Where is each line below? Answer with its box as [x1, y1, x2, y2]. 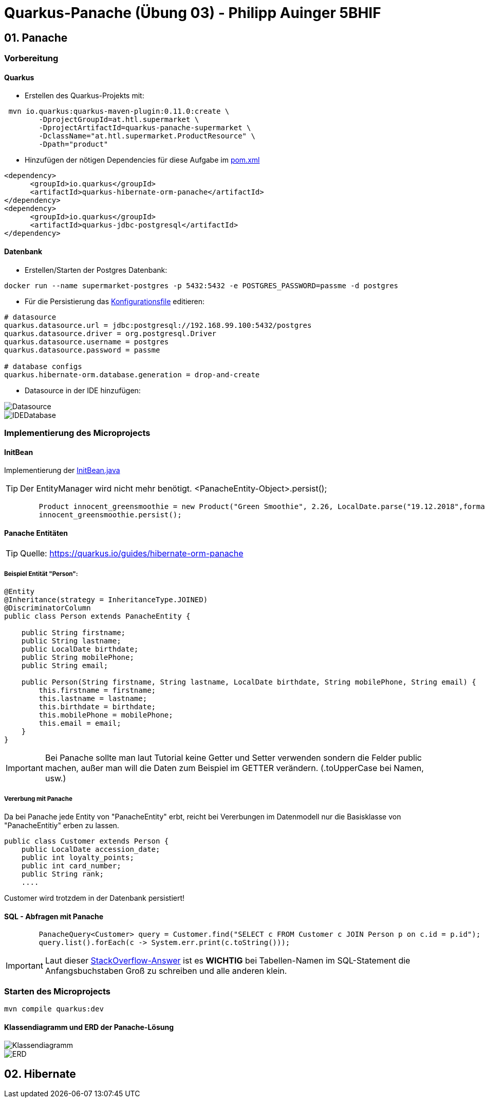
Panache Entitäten [4, 528, 68, 537]
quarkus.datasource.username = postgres [4, 337, 169, 346]
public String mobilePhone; [21, 653, 134, 662]
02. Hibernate [4, 1067, 76, 1080]
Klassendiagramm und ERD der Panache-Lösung [4, 1022, 174, 1031]
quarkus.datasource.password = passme [4, 345, 160, 354]
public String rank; [21, 869, 104, 878]
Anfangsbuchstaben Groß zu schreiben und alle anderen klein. [45, 966, 287, 976]
